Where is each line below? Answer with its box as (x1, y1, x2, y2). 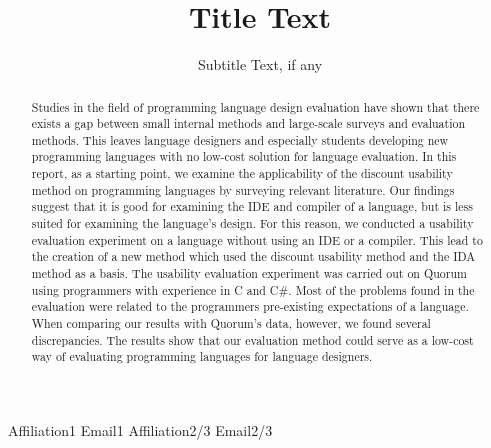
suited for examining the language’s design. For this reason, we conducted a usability (31, 215, 474, 232)
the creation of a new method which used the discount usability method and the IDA (31, 248, 476, 265)
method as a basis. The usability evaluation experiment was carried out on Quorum (31, 265, 467, 282)
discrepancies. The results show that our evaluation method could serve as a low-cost (31, 331, 474, 348)
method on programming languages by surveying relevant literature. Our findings (31, 181, 455, 198)
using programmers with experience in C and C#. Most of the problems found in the (31, 281, 475, 298)
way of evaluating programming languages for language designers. (31, 348, 373, 365)
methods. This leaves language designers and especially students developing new (31, 131, 449, 148)
